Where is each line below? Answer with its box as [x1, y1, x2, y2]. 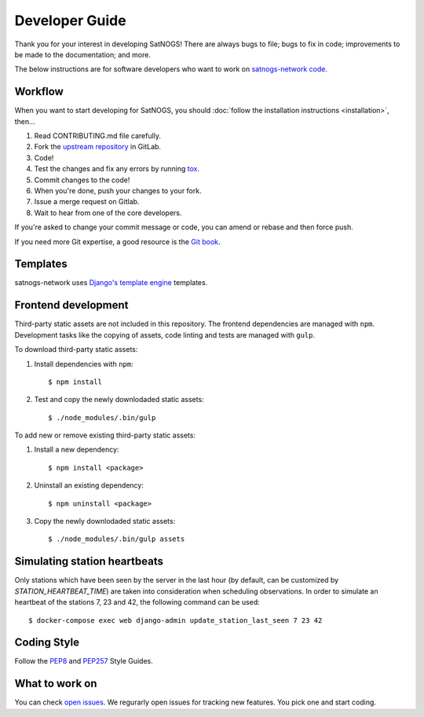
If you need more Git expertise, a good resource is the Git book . [14, 236, 221, 247]
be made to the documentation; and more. [14, 49, 151, 59]
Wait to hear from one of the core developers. [34, 208, 182, 218]
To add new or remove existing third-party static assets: [14, 430, 196, 440]
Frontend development [14, 298, 129, 312]
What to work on [14, 677, 97, 690]
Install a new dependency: [34, 444, 119, 455]
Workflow [14, 85, 64, 98]
